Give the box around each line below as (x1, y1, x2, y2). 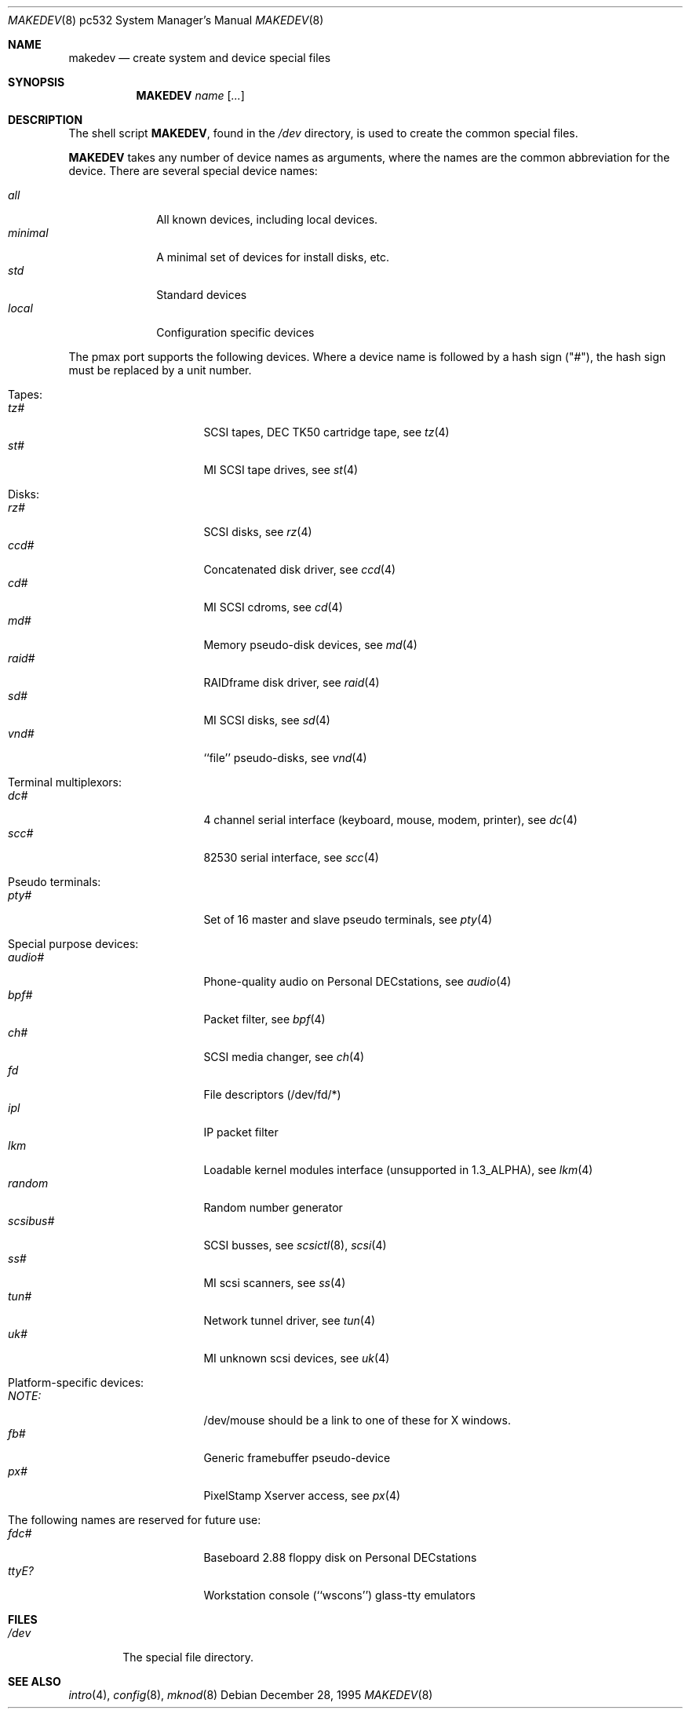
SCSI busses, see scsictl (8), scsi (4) (203, 1238, 387, 1252)
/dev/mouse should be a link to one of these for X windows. (203, 1413, 511, 1427)
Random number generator (203, 1201, 343, 1214)
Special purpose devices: (8, 937, 139, 950)
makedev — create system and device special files (68, 51, 331, 64)
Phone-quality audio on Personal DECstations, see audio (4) (203, 975, 512, 988)
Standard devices (156, 288, 247, 301)
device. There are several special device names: (68, 164, 318, 177)
